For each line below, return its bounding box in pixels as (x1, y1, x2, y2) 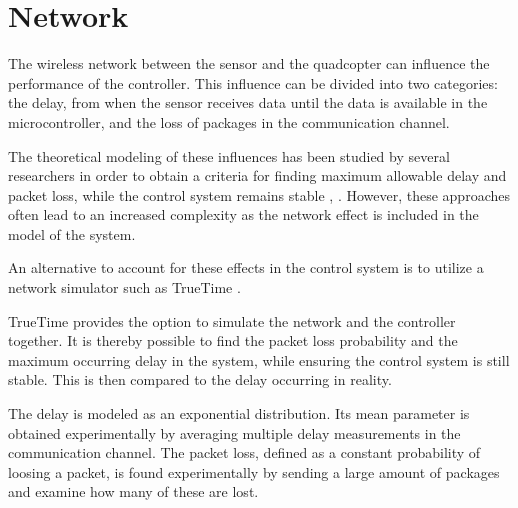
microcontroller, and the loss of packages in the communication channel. (8, 111, 450, 132)
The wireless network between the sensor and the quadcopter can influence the (8, 53, 490, 74)
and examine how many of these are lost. (8, 481, 259, 502)
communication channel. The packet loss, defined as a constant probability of (8, 442, 481, 463)
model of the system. (8, 223, 136, 244)
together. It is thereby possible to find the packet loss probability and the (8, 330, 458, 351)
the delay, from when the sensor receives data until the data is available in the (8, 92, 488, 113)
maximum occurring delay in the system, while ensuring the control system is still (8, 349, 510, 370)
